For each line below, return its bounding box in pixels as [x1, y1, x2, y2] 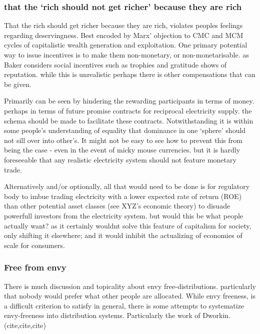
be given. [4, 78, 31, 89]
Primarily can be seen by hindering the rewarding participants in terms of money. [4, 95, 254, 106]
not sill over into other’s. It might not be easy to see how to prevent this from [4, 134, 242, 145]
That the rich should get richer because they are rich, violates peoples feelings [4, 20, 243, 30]
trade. [4, 164, 22, 174]
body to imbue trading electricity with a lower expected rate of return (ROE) [4, 190, 242, 201]
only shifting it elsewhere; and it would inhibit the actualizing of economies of [4, 230, 242, 240]
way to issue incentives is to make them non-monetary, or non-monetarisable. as [4, 49, 249, 59]
